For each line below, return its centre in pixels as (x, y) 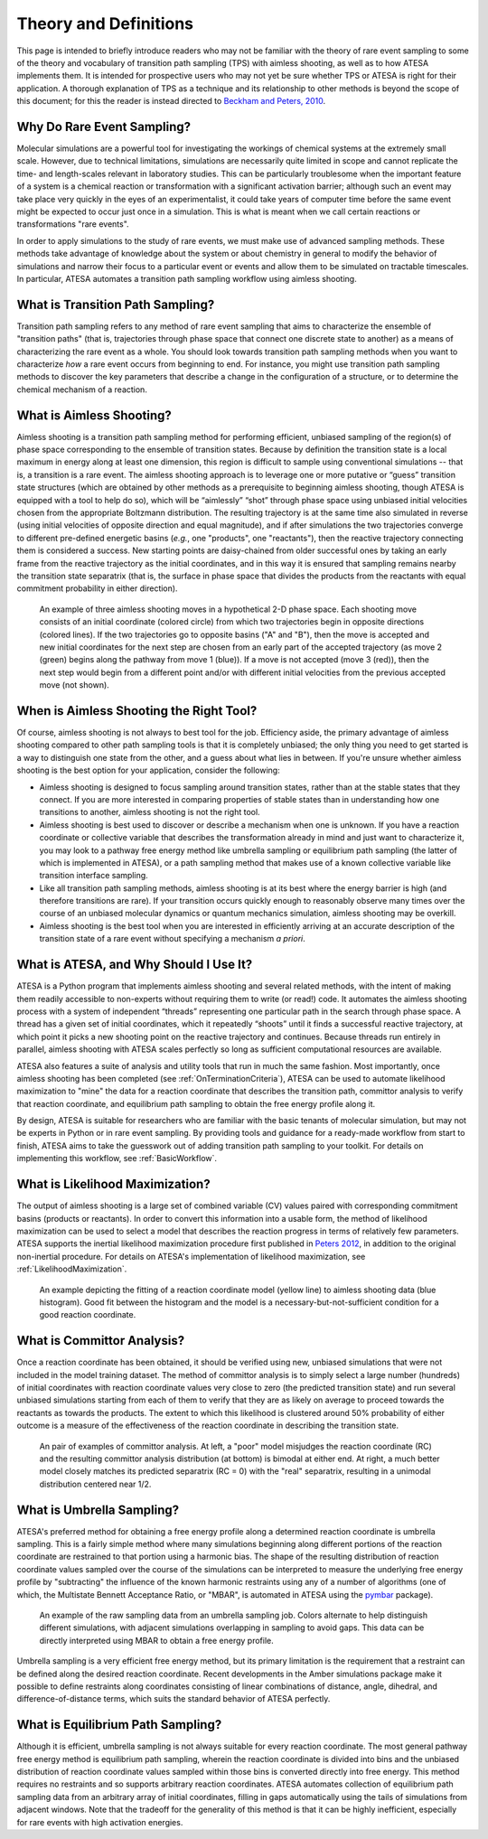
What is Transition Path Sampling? (116, 304)
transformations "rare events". (73, 224)
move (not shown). (75, 685)
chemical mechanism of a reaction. (82, 389)
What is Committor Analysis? (101, 1341)
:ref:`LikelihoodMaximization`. (72, 1269)
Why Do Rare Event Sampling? (104, 127)
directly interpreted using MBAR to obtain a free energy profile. (157, 1640)
